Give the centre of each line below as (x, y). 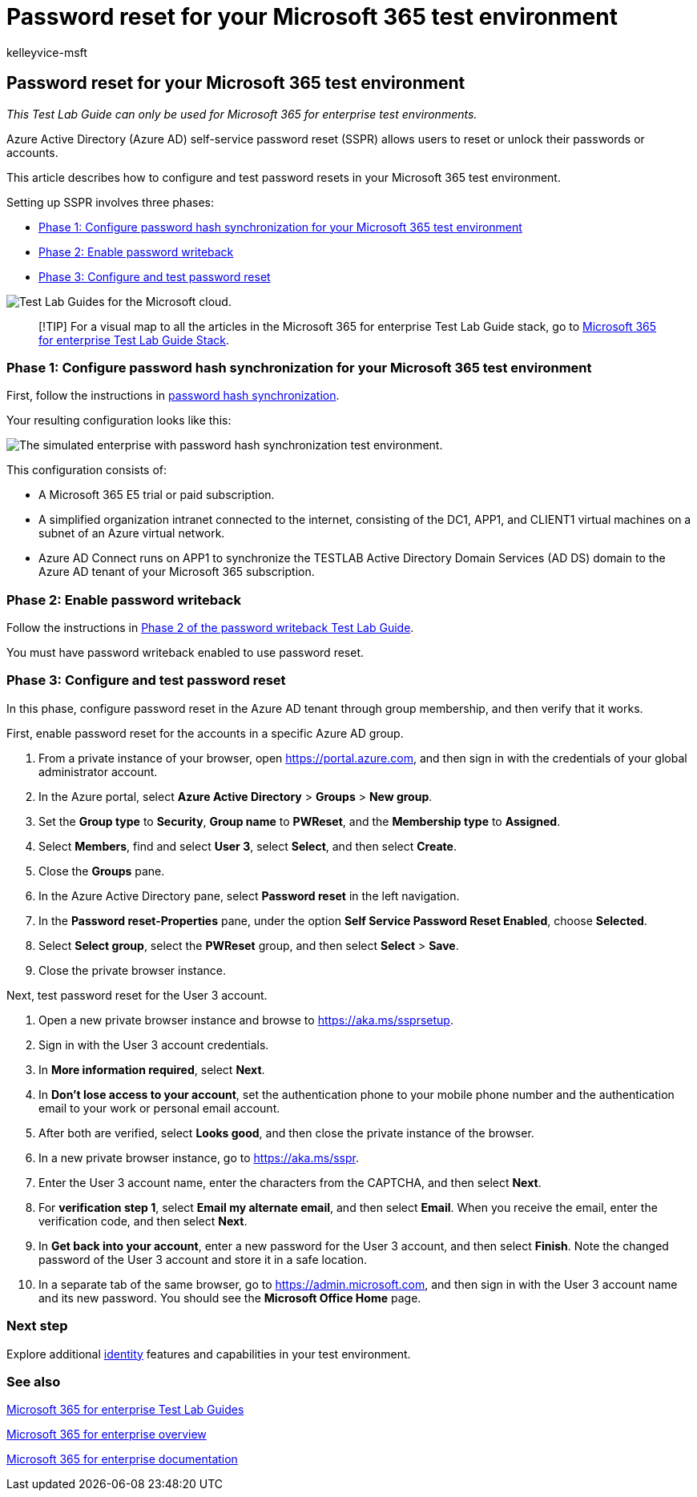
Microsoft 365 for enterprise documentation (122, 1459)
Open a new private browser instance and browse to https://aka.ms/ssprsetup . (246, 1020)
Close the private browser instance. (133, 970)
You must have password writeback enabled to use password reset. (185, 653)
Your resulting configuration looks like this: (119, 421)
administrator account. (98, 771)
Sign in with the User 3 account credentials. (154, 1044)
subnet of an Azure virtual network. (132, 533)
